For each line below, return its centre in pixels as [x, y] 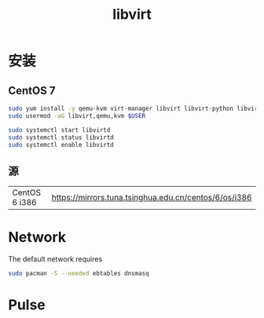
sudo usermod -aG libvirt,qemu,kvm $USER [77, 115]
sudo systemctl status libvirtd [61, 137]
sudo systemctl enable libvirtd [61, 144]
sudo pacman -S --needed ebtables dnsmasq [79, 274]
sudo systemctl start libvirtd [59, 130]
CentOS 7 [32, 91]
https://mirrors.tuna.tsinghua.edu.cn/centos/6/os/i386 [152, 198]
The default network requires [55, 259]
